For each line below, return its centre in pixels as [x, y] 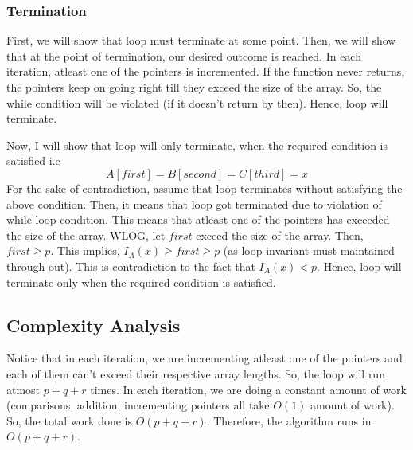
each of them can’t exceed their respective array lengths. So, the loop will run [196, 373]
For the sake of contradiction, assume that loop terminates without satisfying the [205, 188]
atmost [23, 389]
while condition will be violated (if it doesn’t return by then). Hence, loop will [197, 102]
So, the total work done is [70, 420]
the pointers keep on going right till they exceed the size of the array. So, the [194, 87]
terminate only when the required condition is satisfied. [141, 282]
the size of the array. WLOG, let [86, 235]
